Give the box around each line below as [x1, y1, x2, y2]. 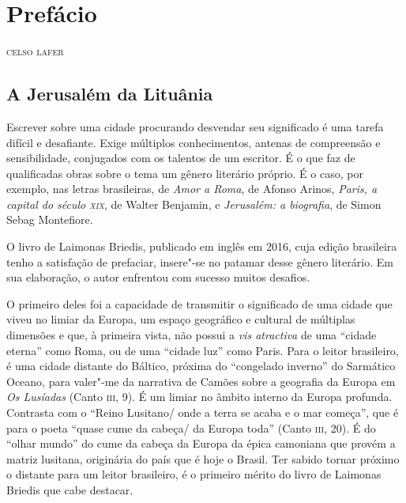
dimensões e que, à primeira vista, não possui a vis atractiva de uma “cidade [6, 327, 377, 343]
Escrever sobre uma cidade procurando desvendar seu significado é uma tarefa [6, 118, 384, 134]
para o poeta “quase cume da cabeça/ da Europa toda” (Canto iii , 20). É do [6, 419, 376, 436]
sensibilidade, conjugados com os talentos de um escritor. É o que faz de [6, 149, 355, 166]
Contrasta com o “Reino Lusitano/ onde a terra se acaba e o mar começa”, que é [6, 404, 399, 421]
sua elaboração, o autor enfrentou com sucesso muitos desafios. [6, 269, 310, 286]
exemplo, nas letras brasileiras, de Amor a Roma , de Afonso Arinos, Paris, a [6, 180, 378, 197]
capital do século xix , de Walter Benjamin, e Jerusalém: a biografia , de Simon [6, 195, 382, 212]
